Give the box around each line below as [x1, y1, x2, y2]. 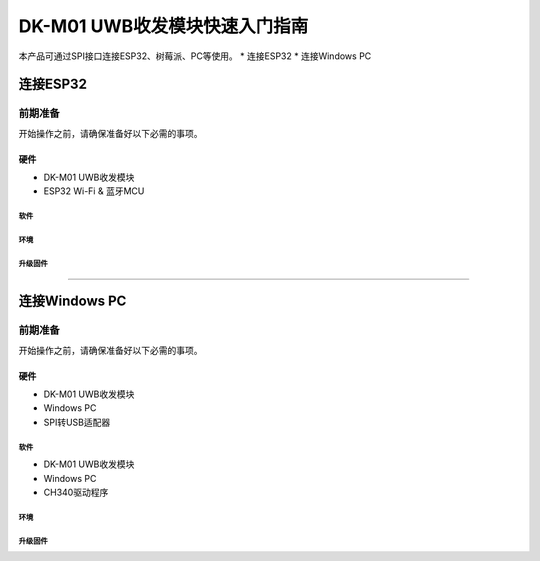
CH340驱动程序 [43, 486, 109, 498]
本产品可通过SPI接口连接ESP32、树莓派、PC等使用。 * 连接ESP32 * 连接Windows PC [18, 50, 372, 62]
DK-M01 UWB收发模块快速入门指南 [18, 15, 309, 37]
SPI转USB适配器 [43, 416, 111, 428]
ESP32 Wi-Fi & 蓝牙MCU [43, 185, 145, 197]
